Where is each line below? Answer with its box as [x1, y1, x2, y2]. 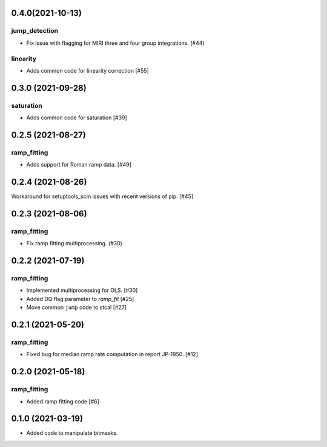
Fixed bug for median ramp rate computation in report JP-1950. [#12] [26, 351, 198, 358]
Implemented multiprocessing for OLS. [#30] [26, 286, 138, 294]
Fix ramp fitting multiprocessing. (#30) [26, 240, 122, 247]
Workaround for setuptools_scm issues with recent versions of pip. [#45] [11, 193, 194, 200]
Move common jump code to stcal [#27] [26, 303, 127, 311]
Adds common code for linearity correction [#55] [26, 67, 150, 74]
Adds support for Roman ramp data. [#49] [26, 161, 131, 168]
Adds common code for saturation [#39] [26, 114, 127, 121]
